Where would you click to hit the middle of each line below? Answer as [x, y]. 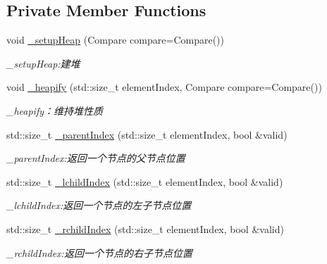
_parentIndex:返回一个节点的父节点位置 [96, 158]
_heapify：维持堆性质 [55, 110]
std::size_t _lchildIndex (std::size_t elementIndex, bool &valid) [145, 181]
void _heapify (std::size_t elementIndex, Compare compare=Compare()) [164, 87]
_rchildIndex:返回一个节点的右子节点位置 [99, 252]
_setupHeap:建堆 [43, 63]
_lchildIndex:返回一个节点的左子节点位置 [99, 205]
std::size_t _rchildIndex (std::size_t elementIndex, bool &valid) [145, 228]
